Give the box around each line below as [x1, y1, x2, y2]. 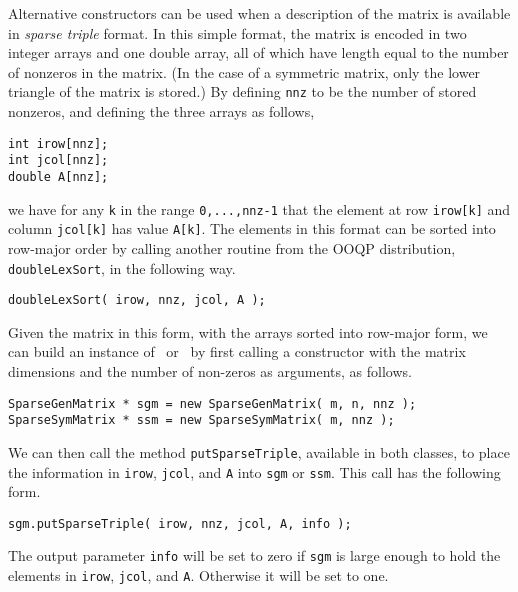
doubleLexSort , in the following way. [8, 257, 236, 278]
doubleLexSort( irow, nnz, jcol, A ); [8, 293, 266, 308]
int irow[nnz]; [8, 136, 109, 151]
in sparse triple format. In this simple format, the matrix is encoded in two [8, 22, 467, 43]
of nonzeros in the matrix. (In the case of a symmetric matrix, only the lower [8, 61, 481, 82]
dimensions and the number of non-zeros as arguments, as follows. [8, 361, 412, 381]
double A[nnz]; [8, 169, 109, 184]
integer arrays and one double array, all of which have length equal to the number [8, 42, 509, 63]
